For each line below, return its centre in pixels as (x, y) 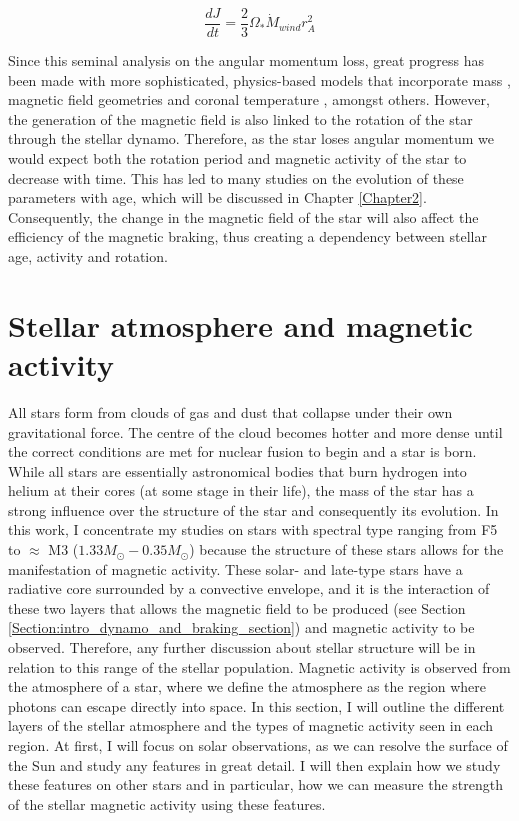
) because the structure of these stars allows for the (346, 549)
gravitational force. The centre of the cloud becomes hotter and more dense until (255, 431)
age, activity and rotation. (88, 256)
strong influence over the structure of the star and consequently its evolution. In (253, 509)
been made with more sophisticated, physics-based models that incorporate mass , (259, 79)
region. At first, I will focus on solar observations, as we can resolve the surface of (258, 745)
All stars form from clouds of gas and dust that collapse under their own (230, 411)
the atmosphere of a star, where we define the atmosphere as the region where (247, 686)
